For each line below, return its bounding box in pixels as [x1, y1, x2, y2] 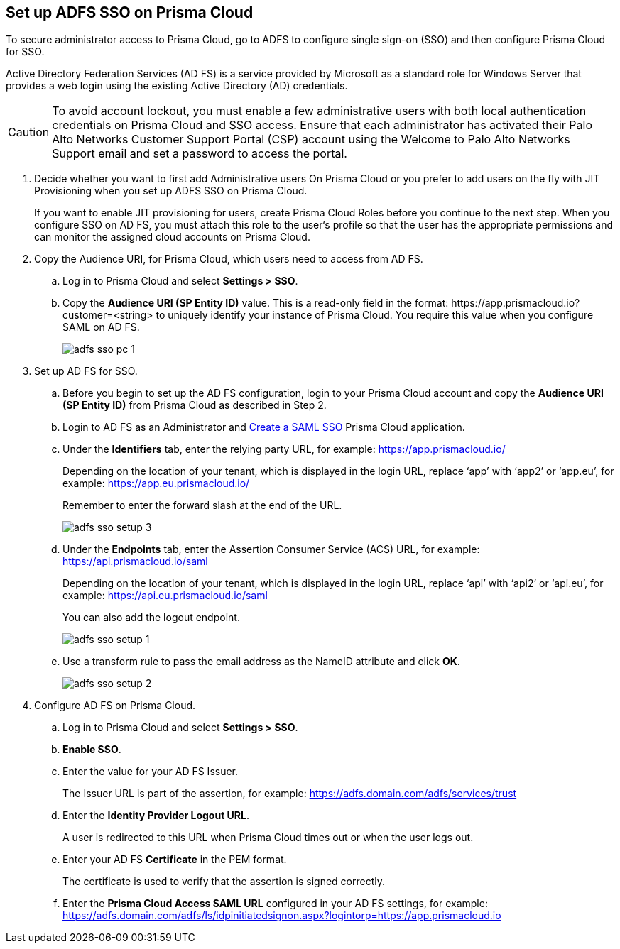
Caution [8, 125, 50, 140]
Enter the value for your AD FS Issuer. [62, 765, 239, 778]
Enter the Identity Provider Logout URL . [62, 809, 250, 822]
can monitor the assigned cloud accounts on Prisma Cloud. [34, 231, 310, 243]
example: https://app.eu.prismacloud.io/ [62, 477, 250, 490]
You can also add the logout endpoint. [62, 611, 240, 624]
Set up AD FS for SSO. [34, 365, 138, 378]
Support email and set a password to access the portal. [52, 146, 347, 161]
